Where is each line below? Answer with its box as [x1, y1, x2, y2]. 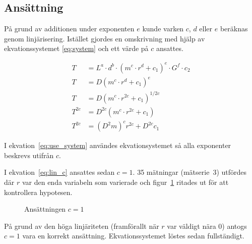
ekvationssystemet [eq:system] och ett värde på [4, 43, 149, 54]
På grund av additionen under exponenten [4, 23, 135, 34]
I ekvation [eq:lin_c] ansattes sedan [4, 167, 115, 177]
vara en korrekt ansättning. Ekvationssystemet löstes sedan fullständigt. [22, 230, 244, 241]
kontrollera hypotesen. [4, 186, 73, 197]
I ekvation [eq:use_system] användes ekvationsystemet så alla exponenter [4, 140, 231, 151]
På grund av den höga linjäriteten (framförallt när [4, 220, 159, 231]
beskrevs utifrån [4, 150, 54, 160]
